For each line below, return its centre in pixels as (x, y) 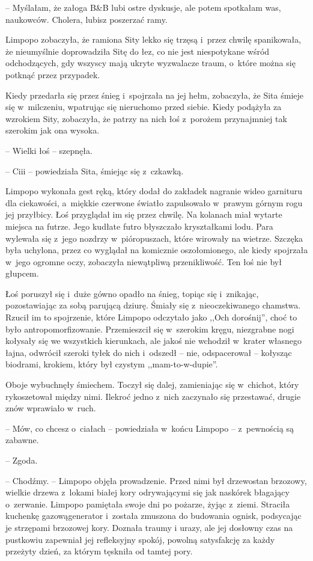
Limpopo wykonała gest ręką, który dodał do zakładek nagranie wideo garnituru (154, 191)
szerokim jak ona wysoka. (53, 130)
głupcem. (22, 273)
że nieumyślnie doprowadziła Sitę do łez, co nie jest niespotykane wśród (138, 51)
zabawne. (22, 440)
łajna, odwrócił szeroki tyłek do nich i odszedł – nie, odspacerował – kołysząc (149, 352)
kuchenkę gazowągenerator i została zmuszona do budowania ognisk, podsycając (153, 516)
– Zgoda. (22, 460)
